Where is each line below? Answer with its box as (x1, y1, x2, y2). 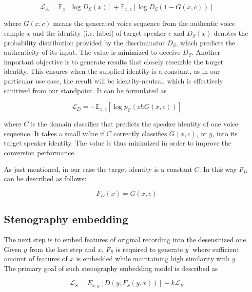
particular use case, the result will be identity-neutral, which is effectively (4, 76, 223, 86)
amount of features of (4, 253, 68, 264)
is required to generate (116, 244, 183, 254)
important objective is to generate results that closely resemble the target (4, 56, 224, 66)
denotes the (213, 28, 248, 38)
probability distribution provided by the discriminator (4, 37, 165, 47)
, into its (212, 128, 238, 138)
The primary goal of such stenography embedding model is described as (4, 263, 218, 273)
